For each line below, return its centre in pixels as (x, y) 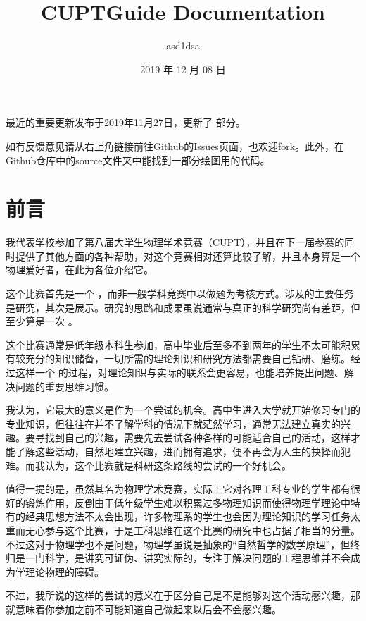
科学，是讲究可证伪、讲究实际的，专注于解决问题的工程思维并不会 (197, 558)
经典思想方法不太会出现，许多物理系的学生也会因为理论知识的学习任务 (188, 516)
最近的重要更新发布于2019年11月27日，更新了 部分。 (126, 122)
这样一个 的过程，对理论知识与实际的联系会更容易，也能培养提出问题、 (179, 372)
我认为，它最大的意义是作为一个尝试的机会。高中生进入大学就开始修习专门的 (183, 410)
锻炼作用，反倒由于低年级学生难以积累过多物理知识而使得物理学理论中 (188, 502)
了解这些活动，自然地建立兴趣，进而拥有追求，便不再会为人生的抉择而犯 (183, 451)
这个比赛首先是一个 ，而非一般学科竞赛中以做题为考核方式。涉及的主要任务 (180, 293)
